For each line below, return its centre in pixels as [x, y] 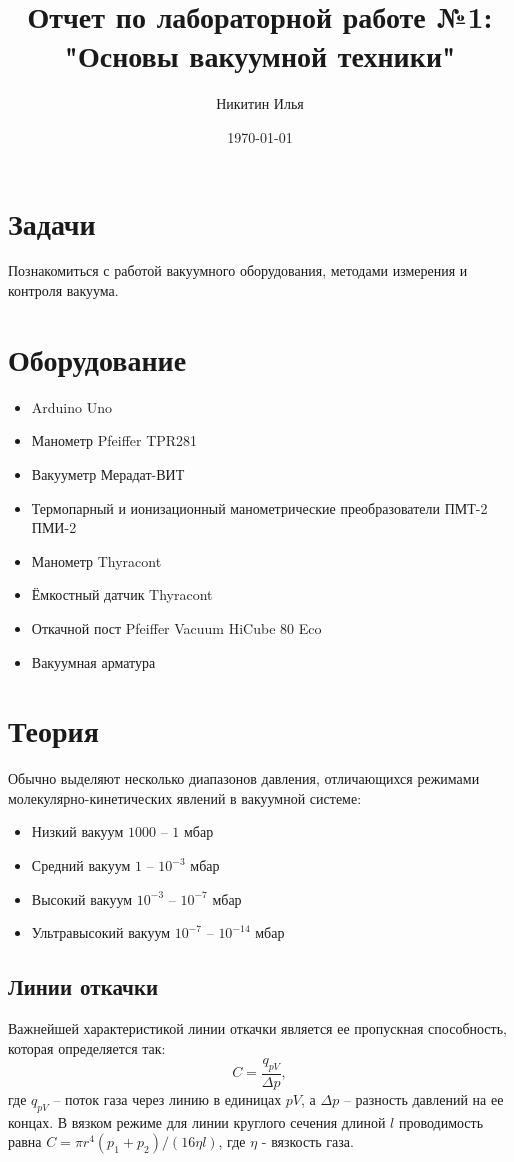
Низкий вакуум [77, 831]
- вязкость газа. [307, 1141]
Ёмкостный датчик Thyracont [122, 594]
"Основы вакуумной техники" [260, 55]
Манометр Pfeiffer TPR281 [114, 440]
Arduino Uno [71, 406]
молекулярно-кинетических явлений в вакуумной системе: [185, 797]
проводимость [441, 1121]
